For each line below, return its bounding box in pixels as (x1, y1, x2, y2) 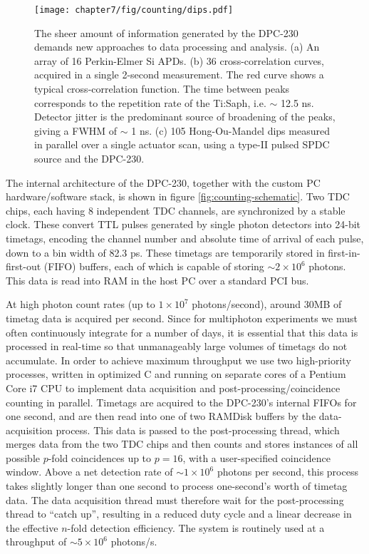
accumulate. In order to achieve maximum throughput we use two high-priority (6, 352, 351, 367)
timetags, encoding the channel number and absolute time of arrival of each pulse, (6, 230, 364, 245)
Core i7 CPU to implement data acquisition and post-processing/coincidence (6, 380, 341, 395)
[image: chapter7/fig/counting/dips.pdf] (34, 5, 234, 15)
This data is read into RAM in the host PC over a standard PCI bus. (6, 272, 309, 287)
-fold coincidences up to (48, 450, 152, 465)
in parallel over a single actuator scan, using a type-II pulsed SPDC (34, 137, 330, 152)
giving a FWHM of (34, 123, 118, 138)
